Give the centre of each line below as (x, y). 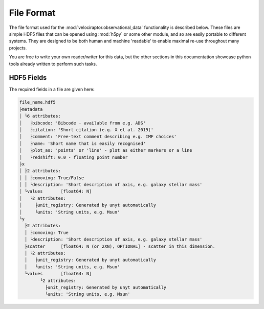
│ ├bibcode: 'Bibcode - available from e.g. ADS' (83, 123)
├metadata (31, 109)
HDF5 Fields (28, 78)
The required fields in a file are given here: (52, 89)
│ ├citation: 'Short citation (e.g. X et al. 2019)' (86, 130)
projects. (18, 48)
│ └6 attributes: (40, 116)
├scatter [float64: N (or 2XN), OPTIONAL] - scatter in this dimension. (120, 246)
